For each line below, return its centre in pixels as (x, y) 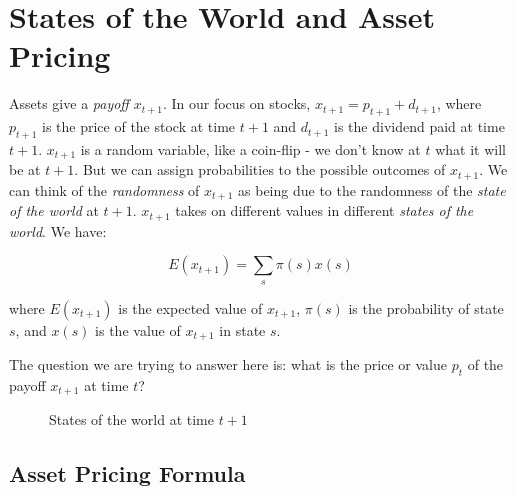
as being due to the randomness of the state (372, 189)
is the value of (138, 329)
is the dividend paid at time (419, 126)
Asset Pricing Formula (127, 473)
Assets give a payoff (69, 103)
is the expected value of (190, 307)
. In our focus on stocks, (236, 103)
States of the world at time (131, 419)
